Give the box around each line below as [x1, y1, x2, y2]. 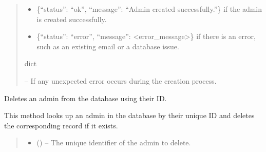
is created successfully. [36, 13, 107, 24]
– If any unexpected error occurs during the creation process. [24, 75, 217, 86]
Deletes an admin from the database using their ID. [4, 92, 167, 103]
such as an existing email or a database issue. [36, 41, 179, 51]
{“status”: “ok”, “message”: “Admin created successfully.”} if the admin [36, 4, 262, 14]
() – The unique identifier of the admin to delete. [36, 137, 191, 148]
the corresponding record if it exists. [4, 120, 118, 130]
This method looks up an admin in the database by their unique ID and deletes [4, 110, 255, 121]
